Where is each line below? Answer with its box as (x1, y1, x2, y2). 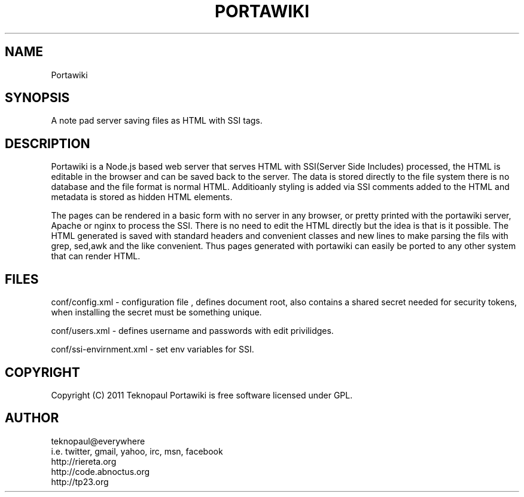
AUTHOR (5, 410, 59, 426)
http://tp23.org (51, 476, 109, 487)
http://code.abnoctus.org (51, 466, 150, 477)
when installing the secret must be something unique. (51, 307, 262, 318)
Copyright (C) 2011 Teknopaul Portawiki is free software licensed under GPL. (51, 389, 353, 400)
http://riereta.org (51, 456, 117, 467)
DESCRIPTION (5, 136, 90, 151)
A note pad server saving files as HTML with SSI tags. (51, 115, 263, 126)
